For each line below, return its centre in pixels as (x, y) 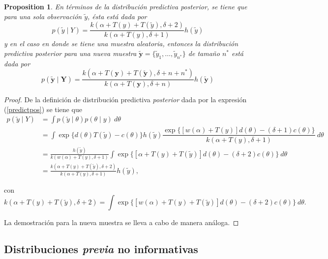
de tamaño (204, 53)
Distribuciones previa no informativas (101, 249)
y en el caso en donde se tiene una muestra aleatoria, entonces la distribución (121, 43)
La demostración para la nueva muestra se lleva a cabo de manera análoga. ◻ (121, 222)
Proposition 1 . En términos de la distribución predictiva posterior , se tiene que (126, 6)
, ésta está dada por (117, 16)
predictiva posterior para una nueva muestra (70, 53)
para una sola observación (43, 16)
